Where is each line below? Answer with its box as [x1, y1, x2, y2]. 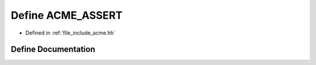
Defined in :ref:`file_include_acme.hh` [25, 29, 116, 36]
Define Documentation [11, 45, 95, 54]
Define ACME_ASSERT [11, 9, 123, 22]
